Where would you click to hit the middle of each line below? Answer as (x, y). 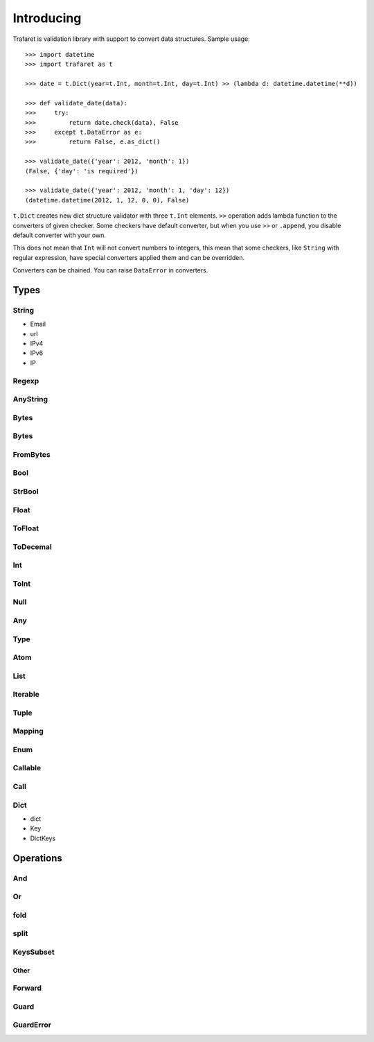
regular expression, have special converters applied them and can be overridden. (129, 257)
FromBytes (32, 454)
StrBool (26, 491)
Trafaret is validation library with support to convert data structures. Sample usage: (132, 39)
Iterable (26, 695)
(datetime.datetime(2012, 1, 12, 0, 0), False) (107, 200)
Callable (27, 768)
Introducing (47, 18)
